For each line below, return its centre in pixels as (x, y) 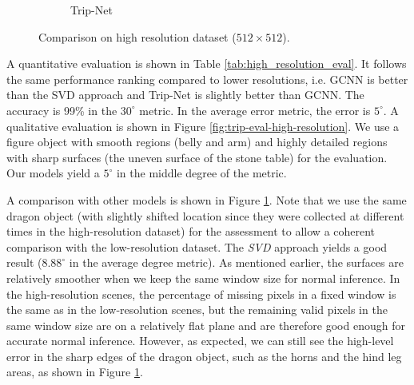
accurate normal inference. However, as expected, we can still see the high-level (200, 341)
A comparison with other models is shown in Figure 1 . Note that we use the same (207, 199)
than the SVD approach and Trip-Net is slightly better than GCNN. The (185, 95)
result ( (24, 262)
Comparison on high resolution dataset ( (137, 36)
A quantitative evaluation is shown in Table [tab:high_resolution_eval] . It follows (207, 64)
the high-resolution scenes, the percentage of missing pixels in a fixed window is (201, 294)
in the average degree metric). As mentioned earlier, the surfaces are (236, 262)
